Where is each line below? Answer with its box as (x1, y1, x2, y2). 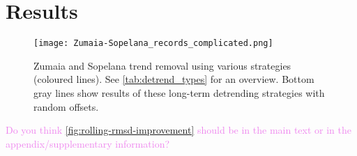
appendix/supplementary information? (6, 136, 170, 150)
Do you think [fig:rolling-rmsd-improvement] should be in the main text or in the (6, 123, 352, 137)
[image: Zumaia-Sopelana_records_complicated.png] (33, 38, 273, 49)
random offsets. (33, 99, 99, 114)
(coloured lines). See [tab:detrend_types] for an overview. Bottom (33, 72, 314, 86)
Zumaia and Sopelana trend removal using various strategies (33, 58, 291, 72)
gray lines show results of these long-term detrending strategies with (33, 85, 325, 100)
